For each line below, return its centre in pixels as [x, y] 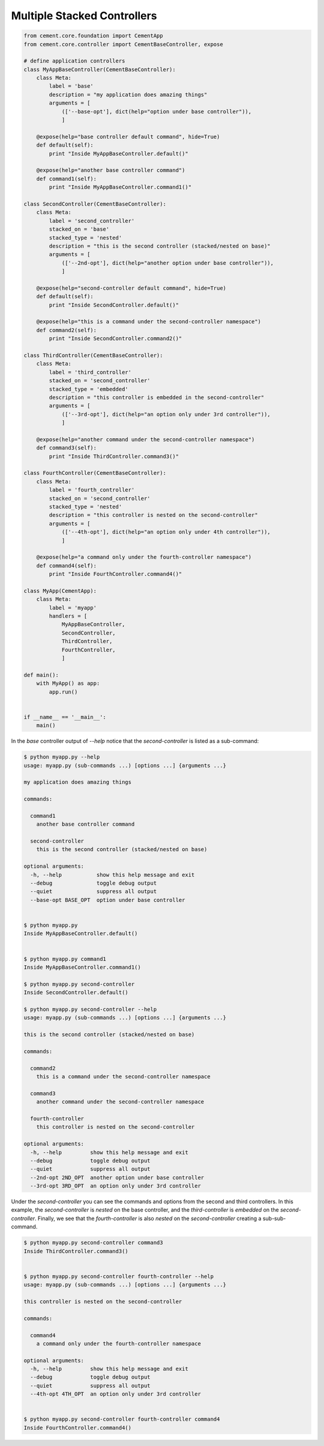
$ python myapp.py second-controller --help [90, 1009]
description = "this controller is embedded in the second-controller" [157, 397]
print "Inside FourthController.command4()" [115, 574]
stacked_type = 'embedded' [88, 389]
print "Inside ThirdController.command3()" [114, 456]
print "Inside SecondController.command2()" [115, 339]
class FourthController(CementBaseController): [95, 473]
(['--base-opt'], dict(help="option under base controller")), [157, 111]
